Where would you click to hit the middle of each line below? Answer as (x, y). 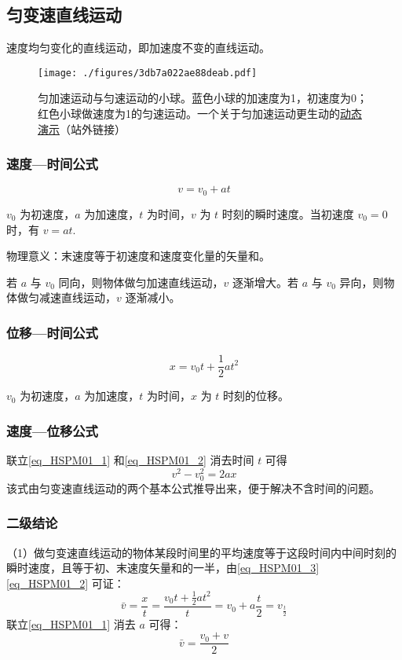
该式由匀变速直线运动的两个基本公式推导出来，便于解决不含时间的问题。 (193, 488)
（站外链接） (93, 128)
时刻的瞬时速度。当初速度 (288, 213)
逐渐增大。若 (266, 282)
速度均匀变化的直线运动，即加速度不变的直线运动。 (138, 48)
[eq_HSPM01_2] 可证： (66, 583)
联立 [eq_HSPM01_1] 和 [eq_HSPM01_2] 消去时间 (130, 459)
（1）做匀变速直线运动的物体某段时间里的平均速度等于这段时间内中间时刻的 (201, 552)
